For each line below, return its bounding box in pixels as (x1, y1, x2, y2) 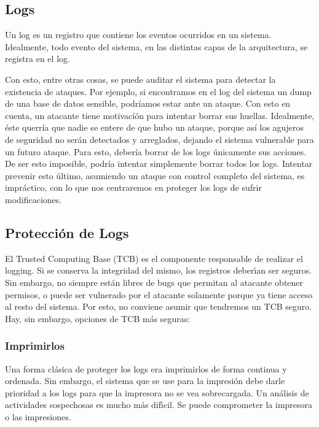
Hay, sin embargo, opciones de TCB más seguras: (5, 312, 191, 325)
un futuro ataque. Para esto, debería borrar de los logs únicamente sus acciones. (5, 145, 307, 158)
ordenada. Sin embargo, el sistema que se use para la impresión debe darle (5, 374, 285, 387)
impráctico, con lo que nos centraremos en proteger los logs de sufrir (5, 181, 262, 194)
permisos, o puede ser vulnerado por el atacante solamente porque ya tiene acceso (5, 288, 313, 301)
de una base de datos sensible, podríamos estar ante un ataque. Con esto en (5, 97, 291, 110)
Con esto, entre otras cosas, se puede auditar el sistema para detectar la (5, 72, 276, 85)
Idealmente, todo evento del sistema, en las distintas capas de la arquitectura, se (5, 40, 308, 53)
